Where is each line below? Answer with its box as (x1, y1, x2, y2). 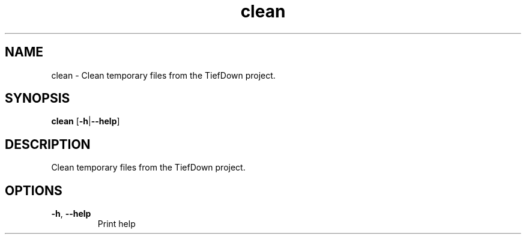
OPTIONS (5, 183, 62, 198)
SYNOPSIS (5, 91, 70, 106)
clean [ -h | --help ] (51, 116, 120, 127)
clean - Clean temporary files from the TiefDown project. (51, 70, 276, 80)
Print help (97, 219, 136, 229)
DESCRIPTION (5, 136, 91, 152)
